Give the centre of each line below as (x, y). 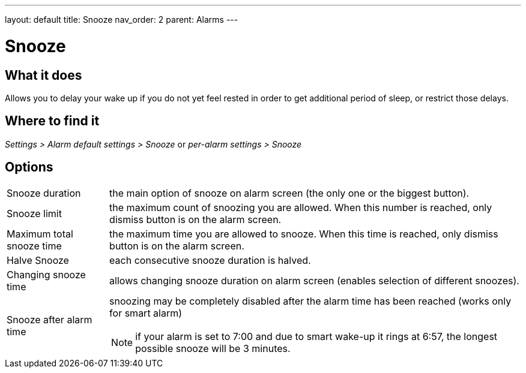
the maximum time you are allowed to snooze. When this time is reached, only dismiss (304, 234)
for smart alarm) (146, 313)
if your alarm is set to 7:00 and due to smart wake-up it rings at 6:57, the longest (316, 336)
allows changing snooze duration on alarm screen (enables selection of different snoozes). (314, 280)
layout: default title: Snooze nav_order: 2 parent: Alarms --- (122, 19)
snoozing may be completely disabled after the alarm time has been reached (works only (310, 301)
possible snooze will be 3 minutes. (213, 348)
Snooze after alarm (50, 319)
